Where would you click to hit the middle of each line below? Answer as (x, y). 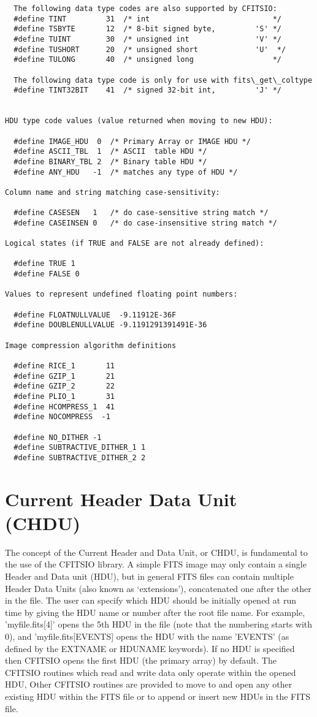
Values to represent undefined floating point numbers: (121, 294)
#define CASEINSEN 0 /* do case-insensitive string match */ (145, 223)
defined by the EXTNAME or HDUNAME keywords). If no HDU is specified (150, 648)
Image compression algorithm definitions (91, 345)
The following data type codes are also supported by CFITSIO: (145, 9)
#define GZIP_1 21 (64, 376)
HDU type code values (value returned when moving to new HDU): (139, 121)
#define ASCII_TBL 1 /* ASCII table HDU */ (110, 152)
